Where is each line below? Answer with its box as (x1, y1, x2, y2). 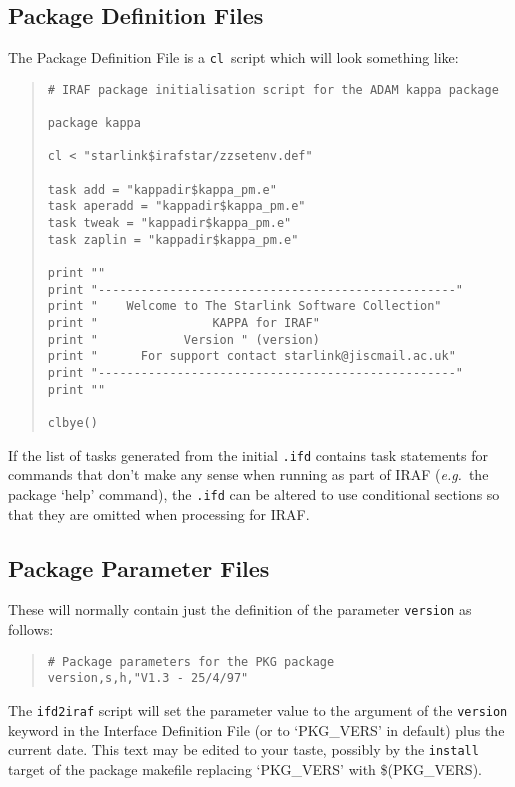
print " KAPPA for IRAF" (47, 316, 320, 331)
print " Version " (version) (47, 332, 320, 347)
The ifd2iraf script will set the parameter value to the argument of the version (8, 699, 508, 720)
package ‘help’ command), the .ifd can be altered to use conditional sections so (8, 483, 500, 504)
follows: (8, 619, 54, 639)
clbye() (47, 415, 98, 430)
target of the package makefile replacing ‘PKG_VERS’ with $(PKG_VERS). (8, 758, 482, 779)
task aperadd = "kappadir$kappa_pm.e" (47, 199, 306, 214)
